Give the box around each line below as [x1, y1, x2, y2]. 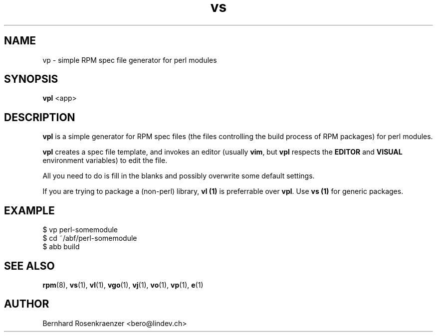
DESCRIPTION [4, 111, 75, 124]
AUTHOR [4, 298, 49, 311]
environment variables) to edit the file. [42, 156, 168, 165]
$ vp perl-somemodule [42, 225, 118, 234]
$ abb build [42, 242, 80, 251]
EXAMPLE [4, 204, 55, 217]
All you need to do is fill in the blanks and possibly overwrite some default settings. [42, 171, 315, 180]
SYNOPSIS [4, 73, 58, 86]
